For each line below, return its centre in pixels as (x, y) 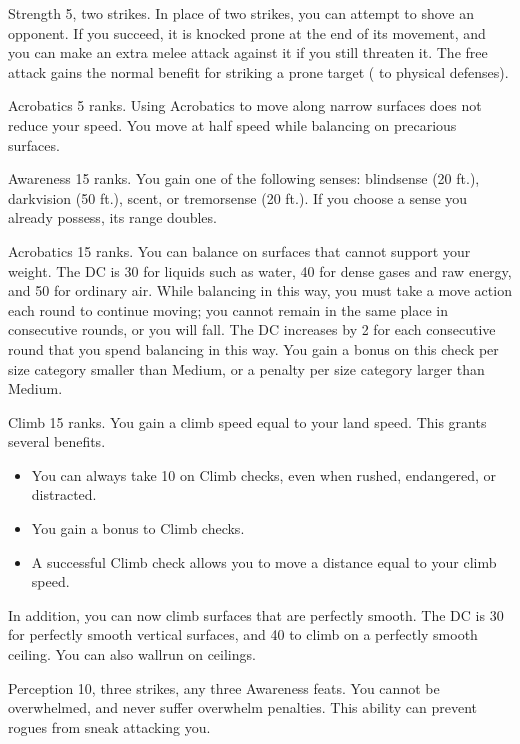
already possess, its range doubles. (112, 217)
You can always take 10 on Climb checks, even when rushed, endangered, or (264, 474)
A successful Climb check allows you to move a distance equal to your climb (264, 561)
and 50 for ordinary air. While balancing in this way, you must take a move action (260, 290)
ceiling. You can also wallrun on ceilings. (132, 654)
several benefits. (57, 441)
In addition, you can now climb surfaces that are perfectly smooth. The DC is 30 (256, 614)
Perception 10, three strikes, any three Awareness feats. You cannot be (224, 687)
